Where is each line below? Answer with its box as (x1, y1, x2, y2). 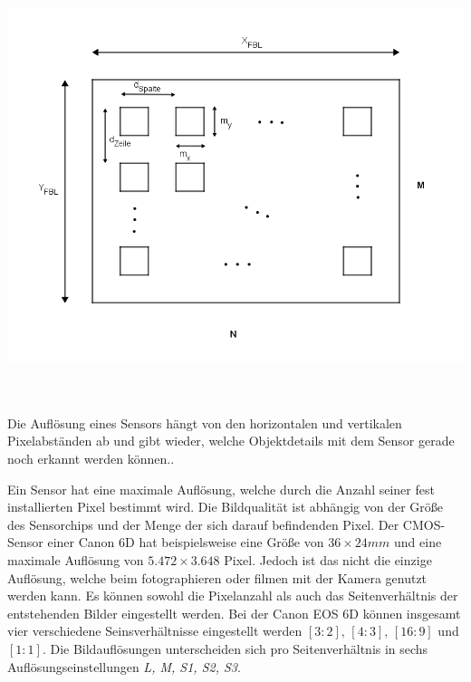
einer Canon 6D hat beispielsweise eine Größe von (47, 533, 324, 552)
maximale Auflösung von (7, 551, 144, 569)
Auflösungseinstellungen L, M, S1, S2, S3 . (7, 657, 241, 676)
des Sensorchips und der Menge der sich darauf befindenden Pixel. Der (7, 514, 399, 533)
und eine (394, 533, 442, 552)
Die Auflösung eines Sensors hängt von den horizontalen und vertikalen (7, 413, 402, 432)
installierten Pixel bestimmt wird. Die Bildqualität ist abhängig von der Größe (7, 497, 443, 516)
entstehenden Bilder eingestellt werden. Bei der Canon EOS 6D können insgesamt (7, 603, 461, 622)
